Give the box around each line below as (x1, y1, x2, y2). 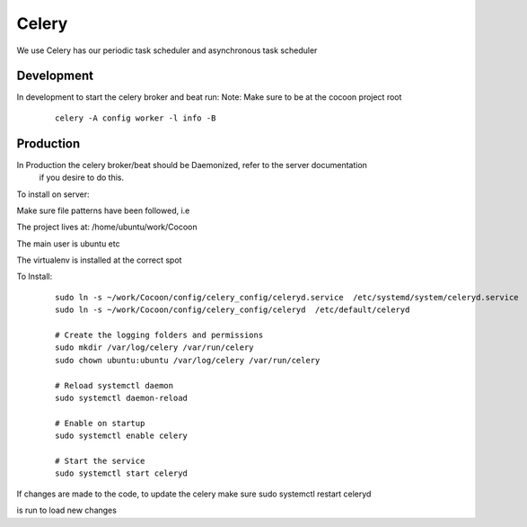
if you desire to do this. (39, 172, 125, 183)
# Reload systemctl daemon (55, 380, 174, 390)
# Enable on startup (55, 418, 145, 428)
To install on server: (16, 189, 90, 200)
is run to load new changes (16, 505, 117, 516)
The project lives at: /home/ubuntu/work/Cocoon (16, 221, 198, 233)
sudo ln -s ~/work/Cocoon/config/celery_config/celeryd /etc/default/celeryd (55, 305, 410, 315)
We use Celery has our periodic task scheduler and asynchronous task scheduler (16, 45, 318, 56)
